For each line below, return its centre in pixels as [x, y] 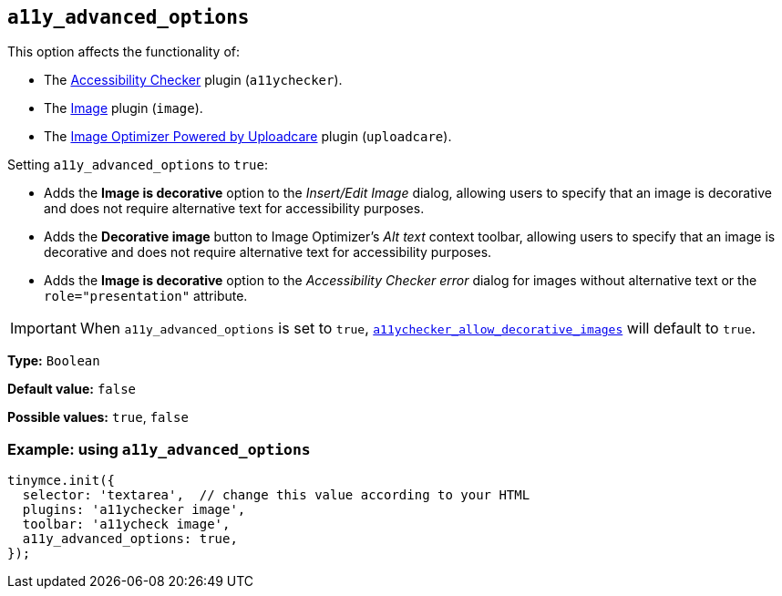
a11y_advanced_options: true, [130, 539]
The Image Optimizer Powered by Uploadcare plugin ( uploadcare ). [248, 137]
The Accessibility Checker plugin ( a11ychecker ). [193, 80]
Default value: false [72, 389]
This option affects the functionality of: [124, 52]
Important [43, 329]
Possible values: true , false [98, 417]
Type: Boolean [54, 361]
